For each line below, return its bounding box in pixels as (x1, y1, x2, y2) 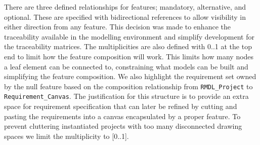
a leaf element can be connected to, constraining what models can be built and (4, 61, 248, 71)
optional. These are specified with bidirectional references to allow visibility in (4, 11, 246, 22)
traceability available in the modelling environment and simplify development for (4, 31, 254, 42)
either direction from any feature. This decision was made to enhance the (4, 21, 231, 32)
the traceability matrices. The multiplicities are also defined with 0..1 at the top (4, 41, 252, 52)
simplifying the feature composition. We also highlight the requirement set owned (4, 71, 256, 82)
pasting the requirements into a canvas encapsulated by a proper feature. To (4, 111, 241, 121)
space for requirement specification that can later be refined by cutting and (4, 101, 237, 112)
